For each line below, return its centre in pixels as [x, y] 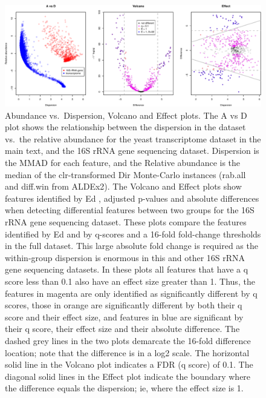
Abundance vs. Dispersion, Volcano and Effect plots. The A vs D [126, 115]
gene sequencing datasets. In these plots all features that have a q [127, 269]
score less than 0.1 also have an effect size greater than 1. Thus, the [130, 281]
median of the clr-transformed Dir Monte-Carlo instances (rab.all [125, 174]
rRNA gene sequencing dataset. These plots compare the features [126, 222]
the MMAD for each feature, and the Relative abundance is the [123, 163]
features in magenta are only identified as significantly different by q [131, 293]
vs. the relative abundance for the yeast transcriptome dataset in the [133, 138]
